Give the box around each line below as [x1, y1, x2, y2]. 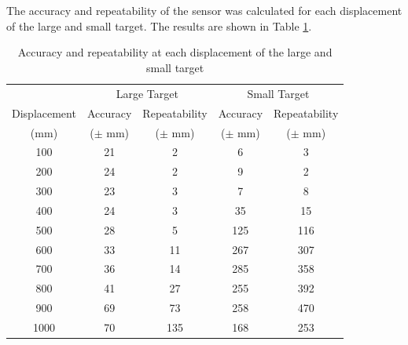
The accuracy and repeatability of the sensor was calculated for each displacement [6, 2, 402, 19]
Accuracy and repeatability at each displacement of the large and [17, 44, 333, 60]
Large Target [116, 85, 178, 101]
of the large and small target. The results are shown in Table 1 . [6, 17, 312, 34]
